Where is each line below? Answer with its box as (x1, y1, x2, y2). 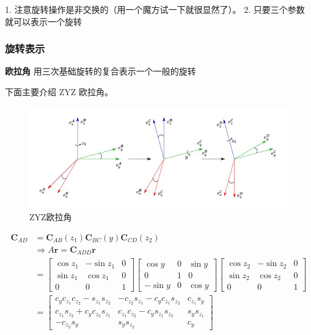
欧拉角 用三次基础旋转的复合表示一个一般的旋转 (5, 65, 196, 77)
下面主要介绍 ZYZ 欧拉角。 (5, 85, 113, 98)
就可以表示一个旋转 (5, 15, 82, 27)
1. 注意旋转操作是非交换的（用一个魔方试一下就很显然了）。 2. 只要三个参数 (5, 3, 305, 15)
